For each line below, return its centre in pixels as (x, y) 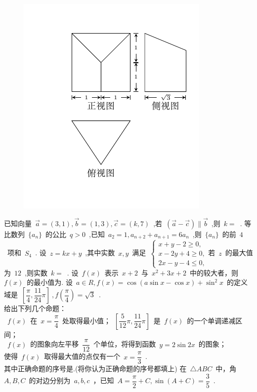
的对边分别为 (50, 380)
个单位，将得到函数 (125, 344)
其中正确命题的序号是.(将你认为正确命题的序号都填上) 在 (95, 369)
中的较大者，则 (214, 272)
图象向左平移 (58, 344)
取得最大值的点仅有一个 (82, 356)
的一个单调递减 (211, 320)
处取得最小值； (87, 320)
